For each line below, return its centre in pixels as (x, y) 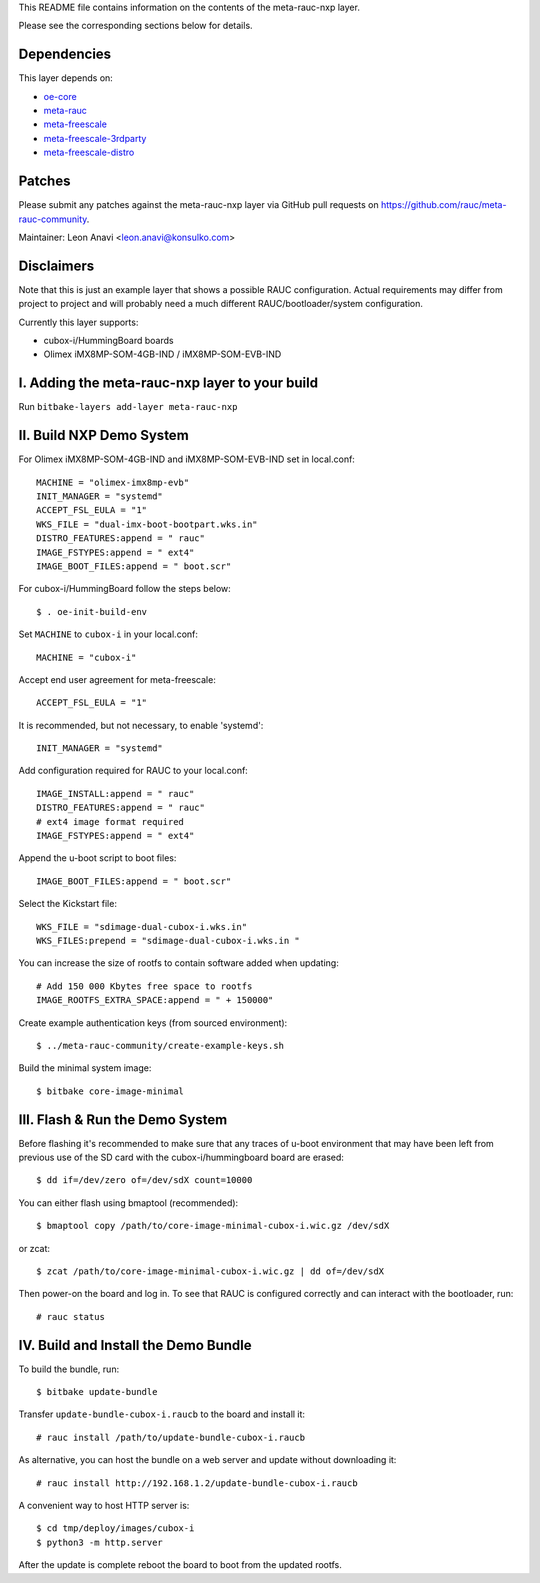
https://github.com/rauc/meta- (443, 205)
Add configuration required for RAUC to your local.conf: (133, 771)
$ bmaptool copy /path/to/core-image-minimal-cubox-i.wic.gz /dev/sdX (213, 1226)
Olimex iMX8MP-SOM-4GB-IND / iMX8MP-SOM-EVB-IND (162, 354)
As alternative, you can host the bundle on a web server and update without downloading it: (207, 1460)
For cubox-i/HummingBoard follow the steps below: (125, 589)
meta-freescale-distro (89, 152)
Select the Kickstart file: (67, 904)
